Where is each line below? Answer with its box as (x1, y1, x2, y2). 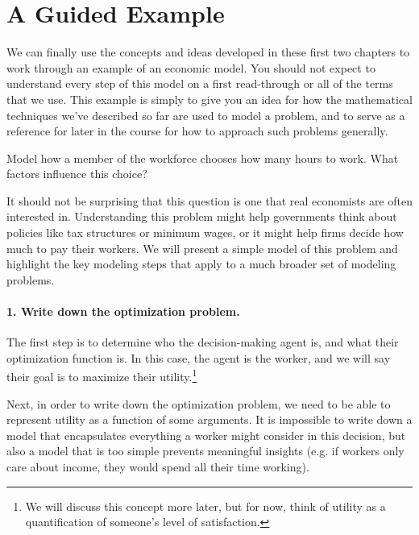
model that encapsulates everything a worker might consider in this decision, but (6, 426, 406, 443)
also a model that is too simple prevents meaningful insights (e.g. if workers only (6, 442, 404, 459)
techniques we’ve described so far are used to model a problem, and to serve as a (6, 106, 405, 123)
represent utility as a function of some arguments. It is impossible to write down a (6, 411, 413, 428)
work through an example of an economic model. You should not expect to (6, 59, 375, 76)
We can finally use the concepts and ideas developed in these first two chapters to (6, 44, 410, 60)
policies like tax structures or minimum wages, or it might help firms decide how (6, 224, 404, 241)
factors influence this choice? (6, 165, 147, 182)
